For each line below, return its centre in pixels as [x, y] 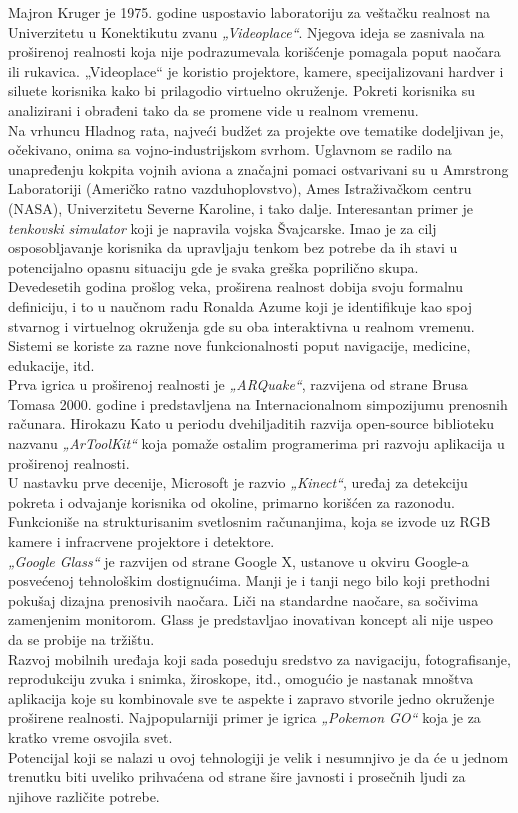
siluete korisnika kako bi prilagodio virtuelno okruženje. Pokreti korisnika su [242, 90]
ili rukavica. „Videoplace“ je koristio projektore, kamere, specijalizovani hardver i [256, 70]
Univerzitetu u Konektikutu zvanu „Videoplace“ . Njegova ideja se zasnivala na [246, 31]
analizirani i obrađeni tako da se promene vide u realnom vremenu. [213, 109]
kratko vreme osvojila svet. [90, 736]
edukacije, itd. [51, 364]
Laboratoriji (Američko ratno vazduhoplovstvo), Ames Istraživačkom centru [240, 188]
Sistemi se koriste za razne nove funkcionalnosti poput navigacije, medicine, [239, 345]
